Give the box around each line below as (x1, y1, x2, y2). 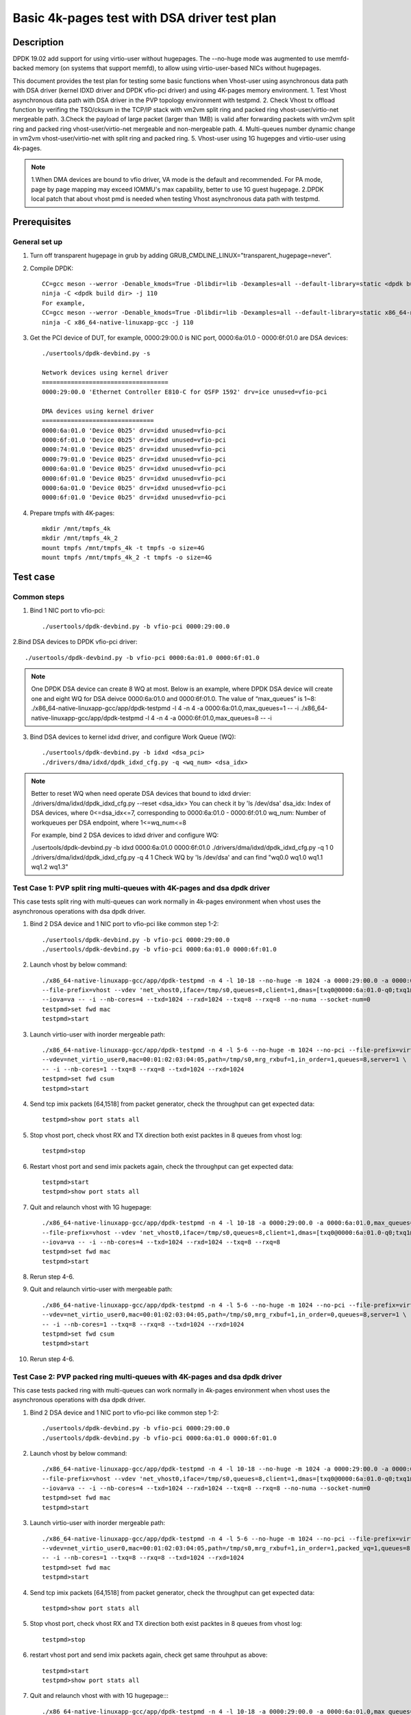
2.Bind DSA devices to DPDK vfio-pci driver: (12, 638, 138, 646)
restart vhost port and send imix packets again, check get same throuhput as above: (29, 1651, 268, 1659)
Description (12, 36, 64, 48)
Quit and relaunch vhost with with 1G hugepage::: (29, 1692, 169, 1700)
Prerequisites (12, 216, 71, 228)
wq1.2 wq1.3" (31, 863, 68, 871)
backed (12, 64, 34, 72)
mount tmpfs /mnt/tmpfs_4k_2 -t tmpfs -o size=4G (42, 554, 212, 562)
